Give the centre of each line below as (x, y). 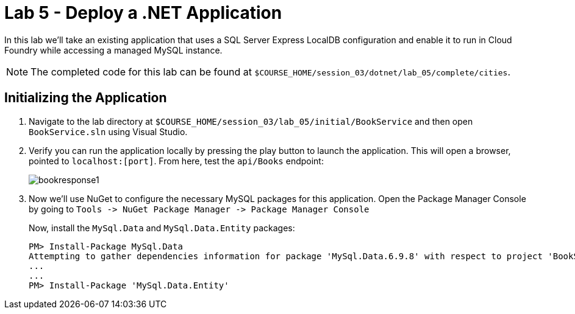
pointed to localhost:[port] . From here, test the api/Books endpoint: (176, 161)
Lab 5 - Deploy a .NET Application (143, 13)
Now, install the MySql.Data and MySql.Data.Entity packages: (162, 228)
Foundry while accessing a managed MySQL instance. (113, 50)
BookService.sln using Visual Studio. (108, 131)
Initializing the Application (86, 98)
